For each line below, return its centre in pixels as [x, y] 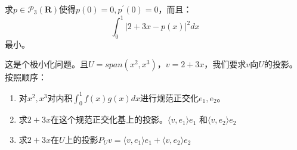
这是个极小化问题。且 [47, 64]
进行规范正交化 [169, 97]
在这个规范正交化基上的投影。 [109, 119]
